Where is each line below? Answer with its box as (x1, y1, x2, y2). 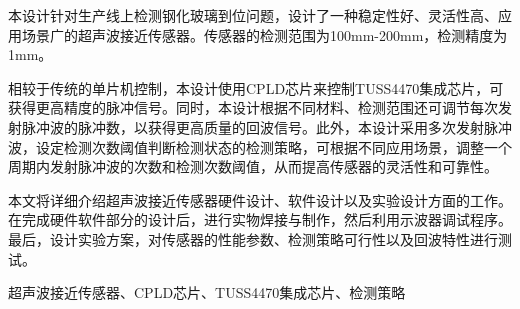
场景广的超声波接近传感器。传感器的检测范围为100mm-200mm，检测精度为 (21, 24, 508, 45)
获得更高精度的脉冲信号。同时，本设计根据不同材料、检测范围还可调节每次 (8, 97, 498, 118)
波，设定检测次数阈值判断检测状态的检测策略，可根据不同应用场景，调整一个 (8, 136, 512, 157)
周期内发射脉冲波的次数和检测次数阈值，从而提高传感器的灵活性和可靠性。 (8, 156, 498, 177)
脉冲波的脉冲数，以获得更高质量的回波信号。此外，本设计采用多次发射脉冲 (21, 116, 512, 137)
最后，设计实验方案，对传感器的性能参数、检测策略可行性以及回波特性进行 (8, 228, 498, 249)
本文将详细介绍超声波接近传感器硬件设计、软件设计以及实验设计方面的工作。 (8, 189, 512, 210)
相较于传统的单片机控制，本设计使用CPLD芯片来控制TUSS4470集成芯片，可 (8, 77, 504, 98)
